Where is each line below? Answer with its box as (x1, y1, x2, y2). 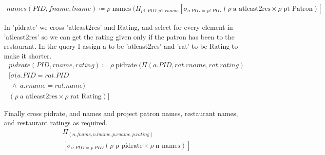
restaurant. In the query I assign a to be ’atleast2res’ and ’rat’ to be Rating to (4, 41, 238, 51)
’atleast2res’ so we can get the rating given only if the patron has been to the (4, 31, 235, 41)
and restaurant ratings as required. (4, 117, 108, 128)
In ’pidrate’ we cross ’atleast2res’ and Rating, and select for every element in (4, 22, 233, 32)
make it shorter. (4, 50, 52, 60)
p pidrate (115, 142, 143, 149)
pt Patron (283, 5, 313, 13)
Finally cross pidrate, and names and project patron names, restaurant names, (4, 108, 238, 118)
